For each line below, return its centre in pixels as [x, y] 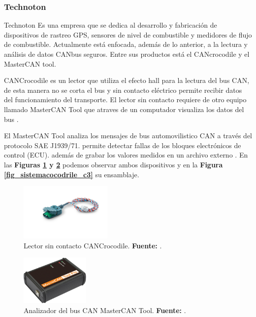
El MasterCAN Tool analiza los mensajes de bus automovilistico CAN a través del [128, 136]
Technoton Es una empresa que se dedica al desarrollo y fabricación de [111, 25]
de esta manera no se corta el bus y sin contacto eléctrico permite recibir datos [123, 90]
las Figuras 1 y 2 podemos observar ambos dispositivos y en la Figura [113, 164]
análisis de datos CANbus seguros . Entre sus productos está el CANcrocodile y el [127, 54]
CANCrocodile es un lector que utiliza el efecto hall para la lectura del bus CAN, [127, 80]
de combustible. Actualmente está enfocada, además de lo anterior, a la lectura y [126, 44]
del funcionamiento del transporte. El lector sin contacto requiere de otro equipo [125, 99]
